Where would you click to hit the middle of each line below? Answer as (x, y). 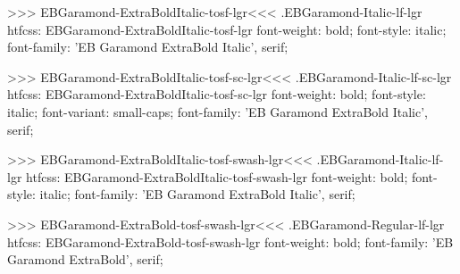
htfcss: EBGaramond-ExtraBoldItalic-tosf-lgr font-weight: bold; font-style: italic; (227, 29)
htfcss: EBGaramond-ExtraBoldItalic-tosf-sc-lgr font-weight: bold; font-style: (217, 94)
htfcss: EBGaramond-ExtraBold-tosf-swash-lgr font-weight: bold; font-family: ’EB (230, 241)
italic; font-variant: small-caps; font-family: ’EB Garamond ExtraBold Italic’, (217, 111)
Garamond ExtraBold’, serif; (85, 259)
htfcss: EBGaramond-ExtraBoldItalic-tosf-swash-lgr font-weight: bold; (217, 176)
